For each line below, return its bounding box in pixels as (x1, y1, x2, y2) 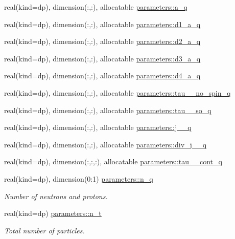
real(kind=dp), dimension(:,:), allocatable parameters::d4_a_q (4, 70, 201, 81)
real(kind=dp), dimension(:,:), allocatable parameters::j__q (4, 122, 192, 133)
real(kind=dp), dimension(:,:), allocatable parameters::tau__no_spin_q (4, 87, 231, 98)
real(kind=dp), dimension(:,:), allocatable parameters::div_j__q (4, 139, 207, 149)
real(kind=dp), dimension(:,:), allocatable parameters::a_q (4, 2, 187, 12)
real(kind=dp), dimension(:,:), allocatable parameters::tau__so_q (4, 104, 212, 115)
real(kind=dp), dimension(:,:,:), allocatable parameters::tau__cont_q (4, 156, 222, 167)
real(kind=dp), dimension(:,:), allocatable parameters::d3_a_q (4, 53, 201, 63)
